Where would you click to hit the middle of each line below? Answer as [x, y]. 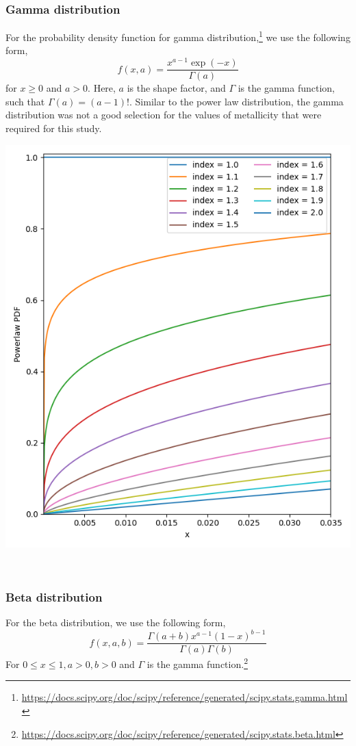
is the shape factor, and [176, 88]
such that [25, 101]
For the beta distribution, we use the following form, [116, 622]
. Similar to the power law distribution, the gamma [236, 101]
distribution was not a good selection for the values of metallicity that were [164, 115]
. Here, [102, 88]
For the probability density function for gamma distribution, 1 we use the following [178, 36]
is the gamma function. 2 [197, 663]
